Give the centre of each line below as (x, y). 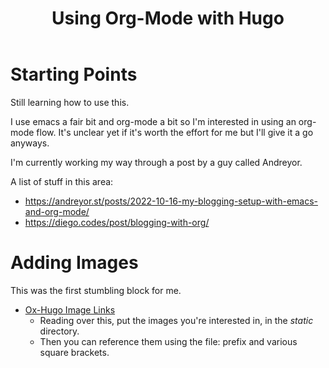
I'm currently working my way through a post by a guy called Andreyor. (156, 162)
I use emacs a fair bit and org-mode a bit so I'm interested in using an (153, 121)
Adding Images (74, 263)
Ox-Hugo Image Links (70, 309)
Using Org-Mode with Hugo (168, 18)
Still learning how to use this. (70, 102)
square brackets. (74, 352)
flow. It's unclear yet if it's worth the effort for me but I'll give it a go (175, 132)
